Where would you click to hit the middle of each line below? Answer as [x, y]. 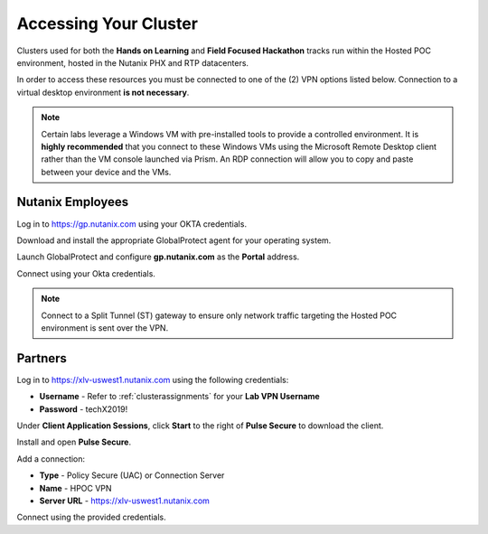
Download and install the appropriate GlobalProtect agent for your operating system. [174, 240]
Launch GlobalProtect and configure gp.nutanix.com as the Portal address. [158, 257]
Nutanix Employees [73, 202]
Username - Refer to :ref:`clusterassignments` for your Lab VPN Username [179, 397]
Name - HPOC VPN [75, 488]
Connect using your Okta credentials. [86, 273]
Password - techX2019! [84, 409]
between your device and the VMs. [106, 172]
